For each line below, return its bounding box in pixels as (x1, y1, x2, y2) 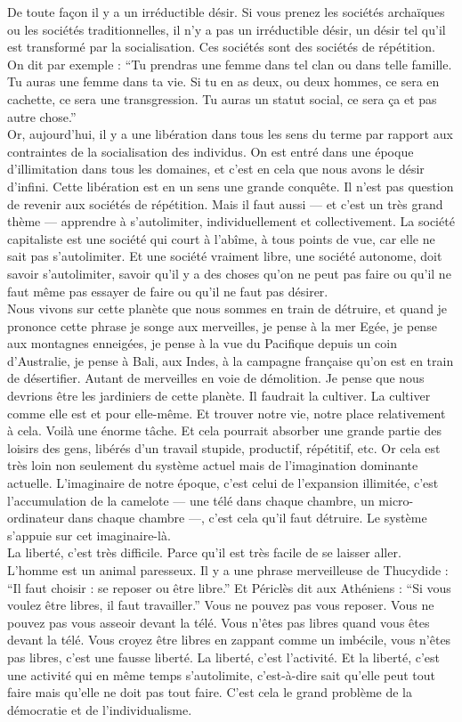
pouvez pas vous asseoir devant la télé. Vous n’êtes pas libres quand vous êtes (7, 612, 430, 631)
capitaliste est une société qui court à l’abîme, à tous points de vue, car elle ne (7, 229, 435, 247)
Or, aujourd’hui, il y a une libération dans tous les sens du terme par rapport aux (7, 125, 453, 143)
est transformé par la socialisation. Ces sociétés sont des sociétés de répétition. (7, 37, 435, 56)
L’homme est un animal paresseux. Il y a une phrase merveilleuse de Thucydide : (7, 561, 449, 579)
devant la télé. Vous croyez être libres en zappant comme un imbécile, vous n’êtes (7, 630, 451, 649)
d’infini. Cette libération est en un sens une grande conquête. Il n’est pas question (7, 176, 454, 195)
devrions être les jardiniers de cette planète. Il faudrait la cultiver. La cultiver (7, 386, 431, 405)
